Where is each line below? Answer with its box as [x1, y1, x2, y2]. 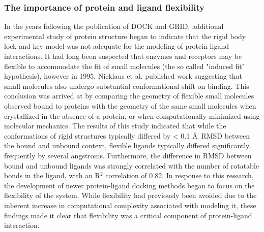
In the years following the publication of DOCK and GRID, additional [4, 21, 224, 31]
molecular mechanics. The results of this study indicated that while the [4, 120, 226, 131]
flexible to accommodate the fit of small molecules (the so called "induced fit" [4, 60, 245, 71]
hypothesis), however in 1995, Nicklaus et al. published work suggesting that [4, 71, 243, 81]
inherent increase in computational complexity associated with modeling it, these [4, 200, 256, 210]
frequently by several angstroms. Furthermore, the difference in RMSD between [4, 150, 252, 160]
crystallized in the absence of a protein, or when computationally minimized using [4, 110, 260, 121]
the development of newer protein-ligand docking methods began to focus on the [4, 180, 255, 190]
